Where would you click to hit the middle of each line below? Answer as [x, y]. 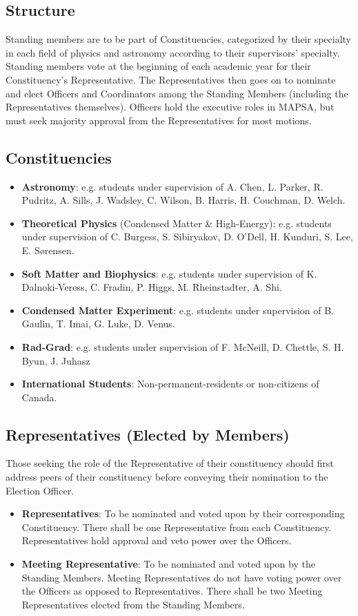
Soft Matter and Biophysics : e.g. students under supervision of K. [169, 273]
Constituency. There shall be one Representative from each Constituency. [177, 527]
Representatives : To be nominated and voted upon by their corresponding [183, 513]
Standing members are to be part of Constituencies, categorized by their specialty [178, 39]
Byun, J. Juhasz [56, 360]
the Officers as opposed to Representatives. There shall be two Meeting [172, 591]
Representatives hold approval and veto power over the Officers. [157, 540]
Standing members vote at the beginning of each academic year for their [158, 66]
